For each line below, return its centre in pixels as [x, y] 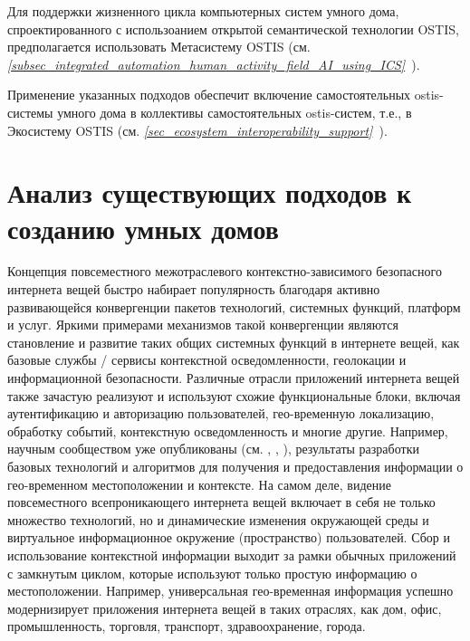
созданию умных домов [143, 228]
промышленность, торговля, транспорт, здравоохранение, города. [187, 626]
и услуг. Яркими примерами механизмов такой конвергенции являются [203, 325]
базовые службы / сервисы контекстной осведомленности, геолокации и [207, 360]
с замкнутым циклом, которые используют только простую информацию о [212, 573]
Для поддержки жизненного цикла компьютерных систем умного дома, [203, 11]
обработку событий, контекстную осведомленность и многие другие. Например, [228, 431]
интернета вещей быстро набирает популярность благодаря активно [194, 289]
